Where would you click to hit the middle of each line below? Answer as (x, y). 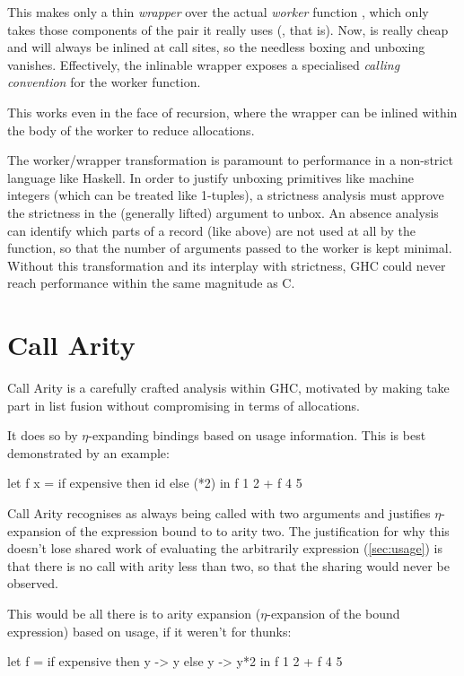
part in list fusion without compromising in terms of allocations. (184, 405)
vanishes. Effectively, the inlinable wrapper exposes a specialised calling (204, 64)
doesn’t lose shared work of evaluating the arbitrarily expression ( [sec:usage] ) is (225, 548)
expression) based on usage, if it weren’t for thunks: (149, 631)
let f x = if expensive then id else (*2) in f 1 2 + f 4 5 (155, 483)
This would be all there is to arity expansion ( (134, 613)
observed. (33, 583)
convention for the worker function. (104, 82)
